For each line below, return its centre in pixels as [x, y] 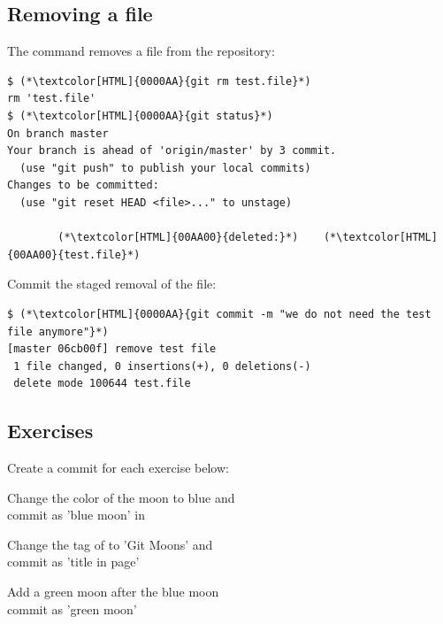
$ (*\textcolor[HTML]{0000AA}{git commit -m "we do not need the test [219, 314]
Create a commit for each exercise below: [118, 468]
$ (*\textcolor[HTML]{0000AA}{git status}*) [140, 116]
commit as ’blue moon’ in [76, 515]
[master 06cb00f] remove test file [112, 349]
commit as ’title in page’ [73, 562]
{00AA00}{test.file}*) [74, 254]
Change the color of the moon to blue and [121, 497]
